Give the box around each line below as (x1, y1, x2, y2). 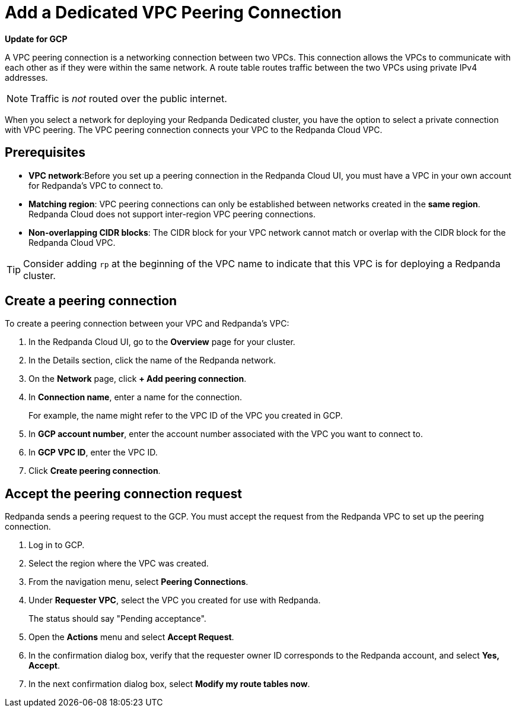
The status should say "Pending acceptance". (28, 613, 206, 624)
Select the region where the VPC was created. (28, 558, 209, 569)
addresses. (5, 72, 48, 83)
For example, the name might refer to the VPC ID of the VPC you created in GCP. (28, 410, 343, 421)
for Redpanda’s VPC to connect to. (28, 180, 163, 191)
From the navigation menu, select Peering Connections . (28, 577, 249, 587)
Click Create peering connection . (28, 466, 161, 476)
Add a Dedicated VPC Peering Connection (5, 2, 342, 23)
